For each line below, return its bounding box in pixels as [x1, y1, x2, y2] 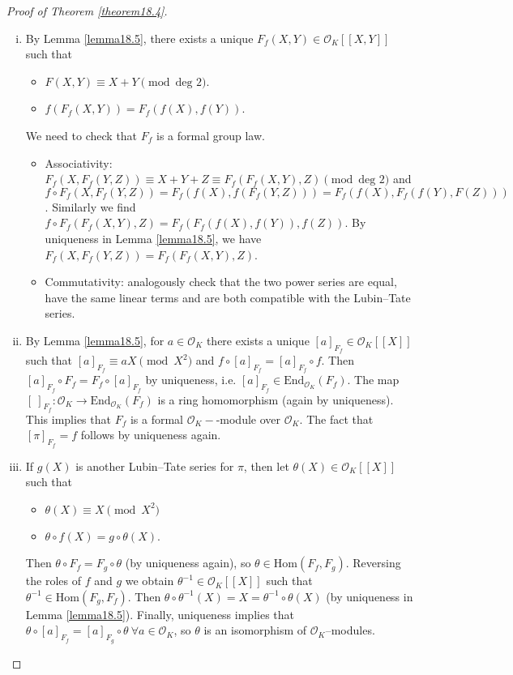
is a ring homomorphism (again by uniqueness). [157, 391, 394, 408]
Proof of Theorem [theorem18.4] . [6, 2, 168, 19]
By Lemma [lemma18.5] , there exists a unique [25, 29, 254, 46]
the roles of [25, 572, 81, 589]
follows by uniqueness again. [80, 426, 221, 443]
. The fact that [299, 410, 374, 427]
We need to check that [25, 126, 138, 143]
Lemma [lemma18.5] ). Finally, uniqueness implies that [25, 605, 294, 622]
